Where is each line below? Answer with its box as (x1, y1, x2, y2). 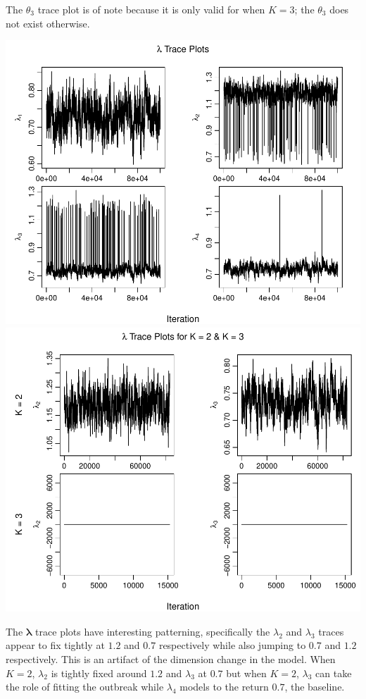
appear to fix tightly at (6, 638, 105, 652)
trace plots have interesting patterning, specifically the (35, 624, 270, 638)
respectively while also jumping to (158, 638, 306, 652)
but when (226, 665, 267, 680)
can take (315, 665, 352, 680)
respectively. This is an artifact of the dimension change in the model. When (6, 651, 336, 666)
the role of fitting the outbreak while (6, 679, 164, 694)
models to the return (179, 679, 269, 694)
